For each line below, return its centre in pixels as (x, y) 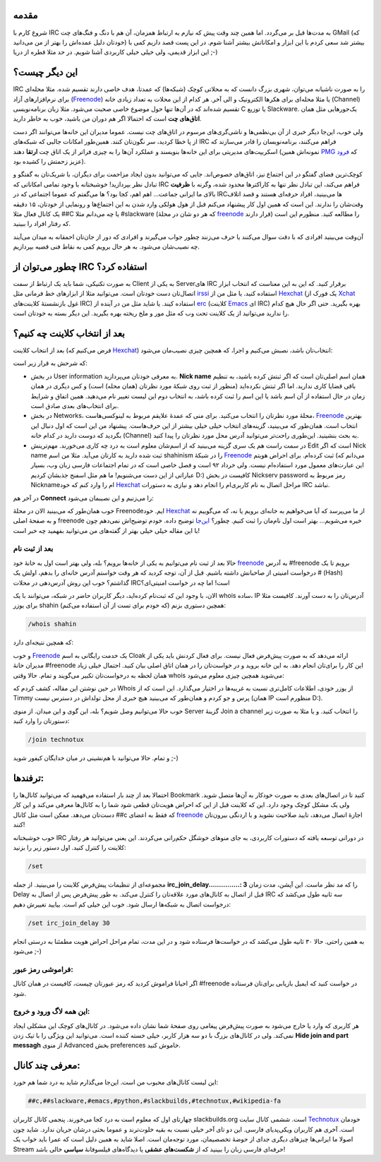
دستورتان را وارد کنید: (41, 721)
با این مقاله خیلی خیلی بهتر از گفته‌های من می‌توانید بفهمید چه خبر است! (107, 530)
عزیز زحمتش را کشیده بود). (49, 161)
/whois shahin (52, 624)
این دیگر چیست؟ (45, 72)
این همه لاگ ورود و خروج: (52, 1012)
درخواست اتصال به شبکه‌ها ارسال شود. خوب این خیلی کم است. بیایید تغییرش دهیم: (122, 904)
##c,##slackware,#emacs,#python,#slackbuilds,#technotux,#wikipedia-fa (155, 1101)
